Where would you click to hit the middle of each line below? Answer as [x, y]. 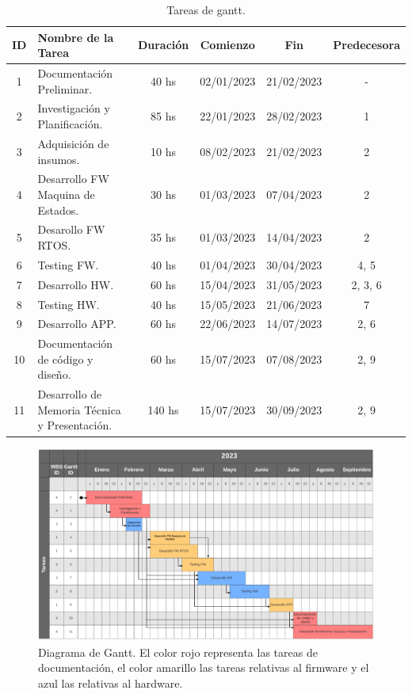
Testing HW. [69, 304]
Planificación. [70, 124]
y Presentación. [75, 425]
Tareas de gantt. [206, 10]
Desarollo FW [71, 229]
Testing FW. [68, 264]
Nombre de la [76, 37]
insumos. [59, 159]
